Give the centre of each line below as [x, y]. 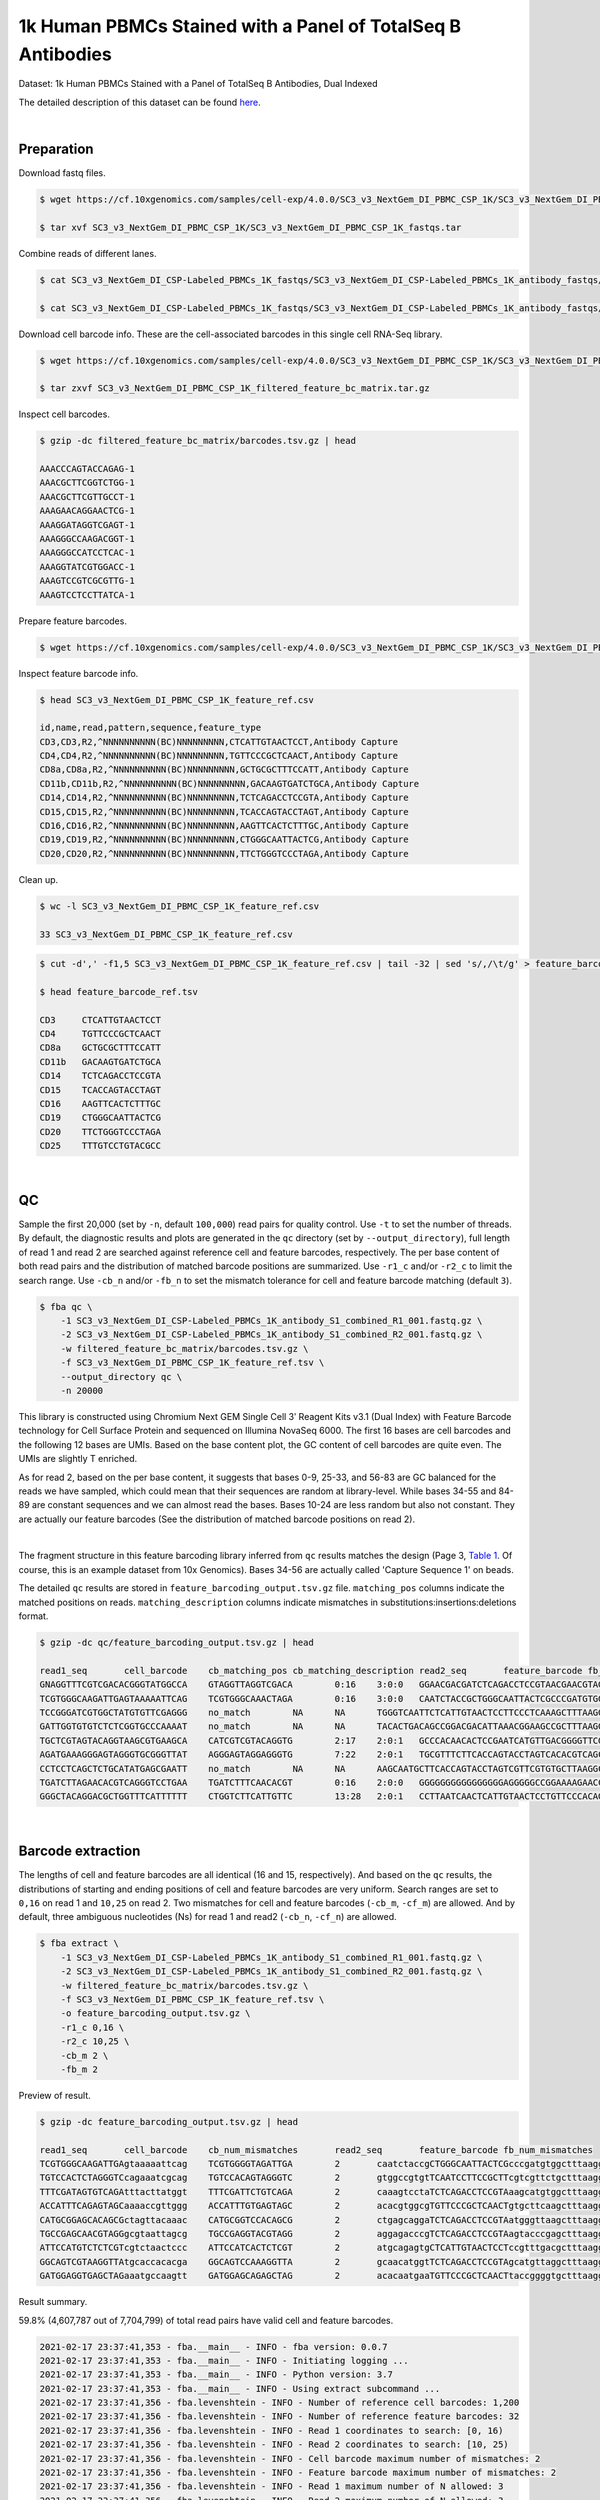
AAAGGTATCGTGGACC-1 [87, 566]
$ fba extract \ [79, 1943]
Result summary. [53, 2302]
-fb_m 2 [79, 2069]
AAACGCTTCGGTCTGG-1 [87, 483]
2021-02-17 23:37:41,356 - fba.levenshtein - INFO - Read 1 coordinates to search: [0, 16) [271, 2430]
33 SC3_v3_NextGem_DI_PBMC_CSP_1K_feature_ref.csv [166, 934]
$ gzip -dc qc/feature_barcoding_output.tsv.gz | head [176, 1643]
